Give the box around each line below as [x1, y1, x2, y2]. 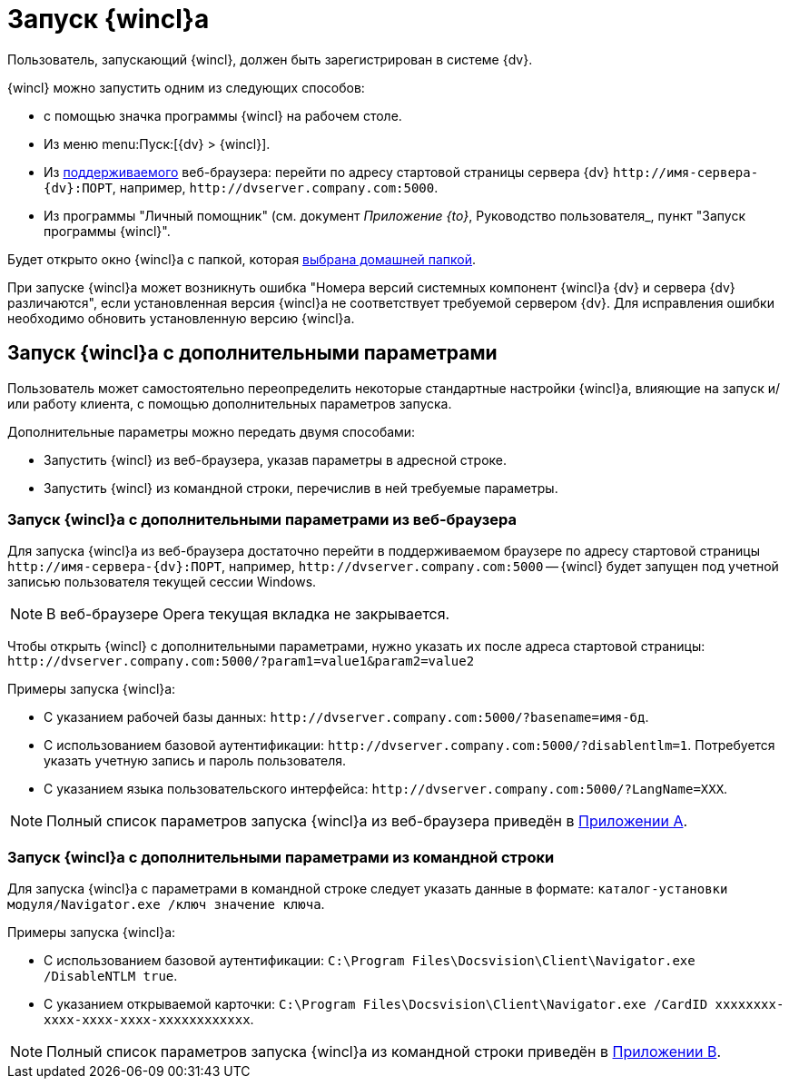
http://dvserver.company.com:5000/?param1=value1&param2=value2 [7, 654, 475, 669]
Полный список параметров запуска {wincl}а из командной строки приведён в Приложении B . [46, 1042, 721, 1061]
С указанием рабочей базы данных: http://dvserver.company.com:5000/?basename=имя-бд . [44, 709, 649, 726]
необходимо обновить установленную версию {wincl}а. [7, 310, 355, 326]
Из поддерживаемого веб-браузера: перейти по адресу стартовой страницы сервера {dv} [44, 163, 610, 180]
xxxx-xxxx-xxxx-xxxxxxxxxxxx [44, 1012, 251, 1028]
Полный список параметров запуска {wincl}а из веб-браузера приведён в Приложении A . [46, 812, 688, 831]
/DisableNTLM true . [44, 968, 178, 984]
